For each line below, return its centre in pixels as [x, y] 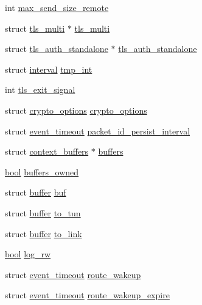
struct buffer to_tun [43, 212]
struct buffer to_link [44, 233]
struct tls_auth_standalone [57, 49]
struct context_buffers [47, 151]
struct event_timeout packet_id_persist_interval [98, 130]
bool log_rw [28, 254]
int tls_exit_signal [40, 90]
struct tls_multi [35, 28]
